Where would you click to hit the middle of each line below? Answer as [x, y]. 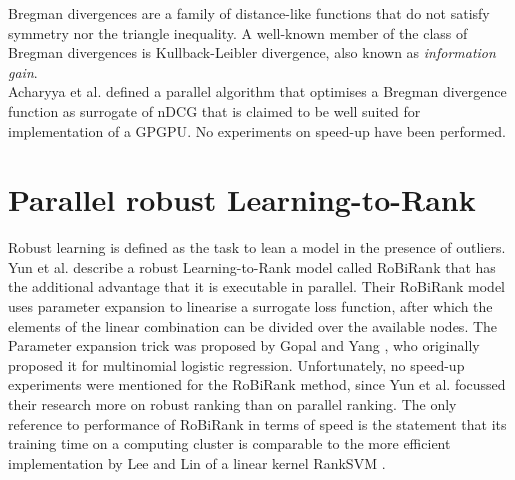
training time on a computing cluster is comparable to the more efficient [229, 443]
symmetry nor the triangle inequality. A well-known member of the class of [238, 32]
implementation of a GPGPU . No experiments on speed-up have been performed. [257, 130]
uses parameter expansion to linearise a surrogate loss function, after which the [250, 306]
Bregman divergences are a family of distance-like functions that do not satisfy [249, 13]
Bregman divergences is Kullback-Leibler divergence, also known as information [252, 52]
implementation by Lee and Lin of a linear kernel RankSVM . [197, 462]
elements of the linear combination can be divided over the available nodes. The [253, 325]
